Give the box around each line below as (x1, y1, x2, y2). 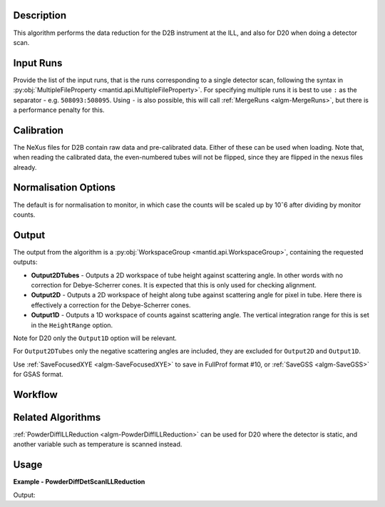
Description (13, 9, 67, 21)
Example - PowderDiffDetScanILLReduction (13, 478, 145, 486)
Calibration (13, 124, 64, 136)
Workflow (13, 389, 58, 401)
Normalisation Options (13, 182, 116, 194)
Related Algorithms (13, 411, 101, 424)
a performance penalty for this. (13, 106, 105, 114)
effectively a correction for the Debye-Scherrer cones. (31, 300, 191, 309)
